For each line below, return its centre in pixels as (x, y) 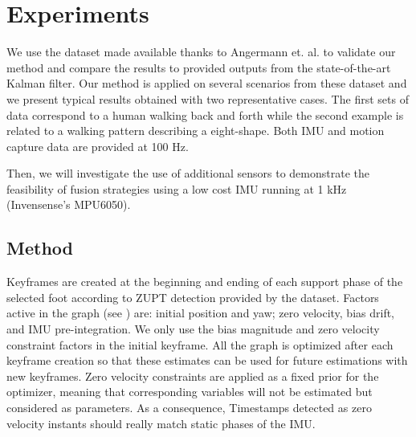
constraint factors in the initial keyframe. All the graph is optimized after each (200, 344)
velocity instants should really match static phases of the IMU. (161, 423)
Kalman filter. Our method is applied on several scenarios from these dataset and (207, 83)
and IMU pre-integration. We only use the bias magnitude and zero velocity (193, 329)
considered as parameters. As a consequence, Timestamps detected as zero (189, 408)
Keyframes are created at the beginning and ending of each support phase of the (205, 282)
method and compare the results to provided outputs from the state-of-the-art (199, 67)
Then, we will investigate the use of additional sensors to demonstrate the (188, 173)
